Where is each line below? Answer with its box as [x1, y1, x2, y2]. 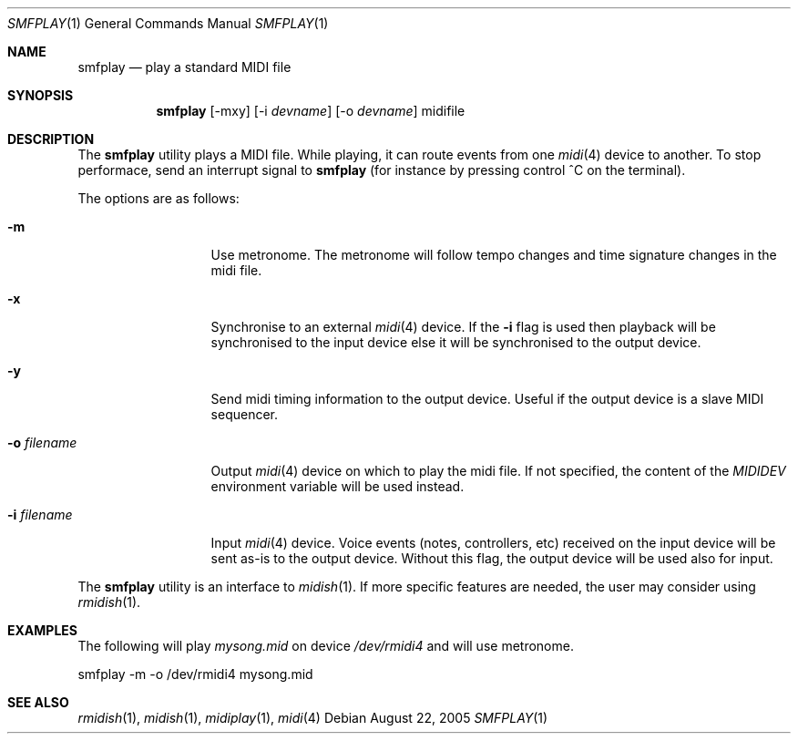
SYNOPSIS [7, 87, 74, 103]
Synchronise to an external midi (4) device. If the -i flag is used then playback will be [210, 319, 716, 334]
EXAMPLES [7, 623, 77, 638]
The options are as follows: [77, 190, 240, 206]
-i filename [7, 507, 73, 522]
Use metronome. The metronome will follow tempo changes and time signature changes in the [210, 247, 777, 262]
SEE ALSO [7, 695, 69, 710]
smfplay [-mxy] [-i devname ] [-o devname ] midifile [156, 103, 465, 118]
